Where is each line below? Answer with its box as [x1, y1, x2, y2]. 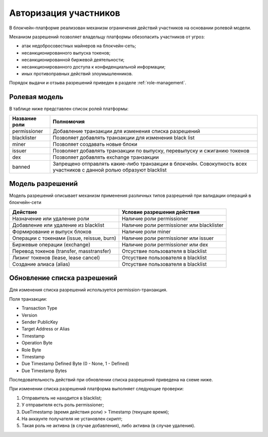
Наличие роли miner [122, 228, 171, 235]
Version [21, 312, 37, 318]
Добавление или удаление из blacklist [12, 221, 104, 228]
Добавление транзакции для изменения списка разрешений [53, 127, 201, 134]
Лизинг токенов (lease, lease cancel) [12, 254, 100, 261]
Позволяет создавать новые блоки [53, 140, 137, 147]
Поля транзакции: [9, 296, 47, 302]
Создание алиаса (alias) [12, 260, 70, 267]
